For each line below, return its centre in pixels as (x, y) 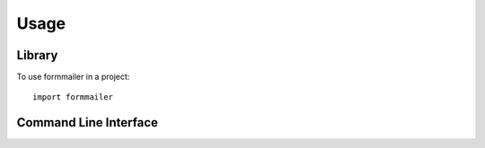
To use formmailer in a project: (73, 77)
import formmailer (73, 97)
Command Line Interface (88, 122)
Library (37, 55)
